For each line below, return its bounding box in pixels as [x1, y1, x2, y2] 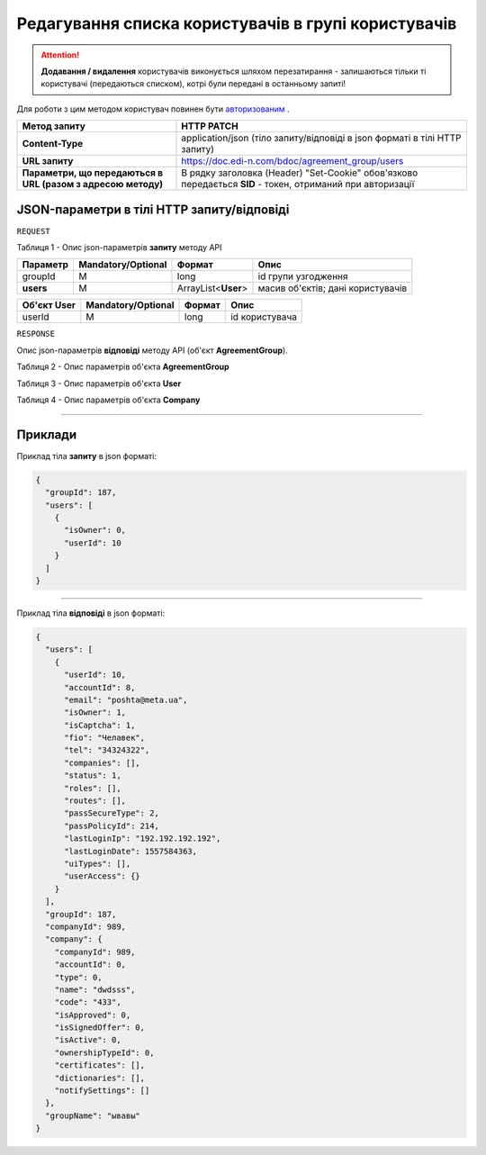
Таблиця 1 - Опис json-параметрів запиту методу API [16, 242, 222, 253]
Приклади [16, 427, 77, 442]
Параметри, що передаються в [22, 167, 164, 179]
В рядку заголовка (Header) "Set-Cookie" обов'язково [181, 167, 418, 179]
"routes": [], [64, 796, 126, 806]
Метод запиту [22, 120, 85, 132]
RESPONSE [16, 329, 56, 339]
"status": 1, [64, 771, 121, 781]
